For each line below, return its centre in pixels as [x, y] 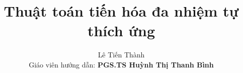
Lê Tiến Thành [121, 55]
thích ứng [121, 30]
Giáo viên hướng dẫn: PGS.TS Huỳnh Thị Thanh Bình [121, 64]
